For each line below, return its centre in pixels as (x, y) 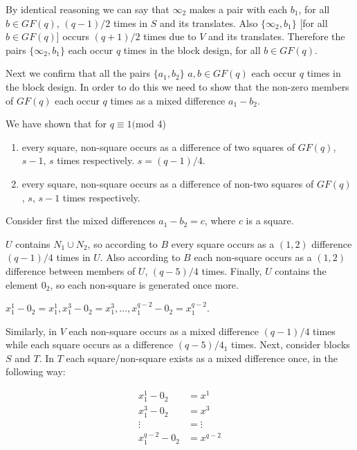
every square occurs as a (223, 243)
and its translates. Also (209, 22)
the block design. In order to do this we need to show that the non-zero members (177, 86)
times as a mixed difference (168, 100)
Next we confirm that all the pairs (78, 73)
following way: (36, 371)
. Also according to (140, 257)
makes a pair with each (238, 9)
